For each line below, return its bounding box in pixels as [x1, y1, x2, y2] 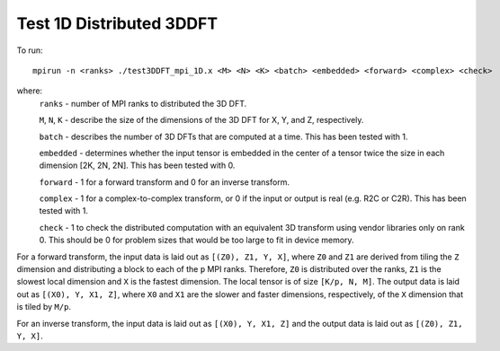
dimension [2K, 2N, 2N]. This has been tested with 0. [39, 160, 236, 171]
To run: [16, 45, 44, 56]
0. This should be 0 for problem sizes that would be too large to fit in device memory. [39, 234, 354, 246]
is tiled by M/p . [16, 302, 72, 312]
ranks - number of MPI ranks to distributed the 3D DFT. [39, 98, 247, 109]
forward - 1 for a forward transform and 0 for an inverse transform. [39, 176, 290, 188]
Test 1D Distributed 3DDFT [16, 13, 219, 33]
